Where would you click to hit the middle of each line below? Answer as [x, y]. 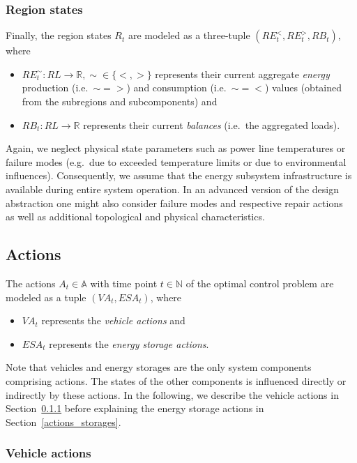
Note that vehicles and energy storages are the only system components [159, 367]
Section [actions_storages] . [63, 422]
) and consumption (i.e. [176, 88]
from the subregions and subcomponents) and [120, 101]
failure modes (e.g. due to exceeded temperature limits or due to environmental [176, 161]
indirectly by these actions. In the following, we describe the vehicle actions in [172, 394]
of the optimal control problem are [260, 283]
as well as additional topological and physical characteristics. [135, 217]
